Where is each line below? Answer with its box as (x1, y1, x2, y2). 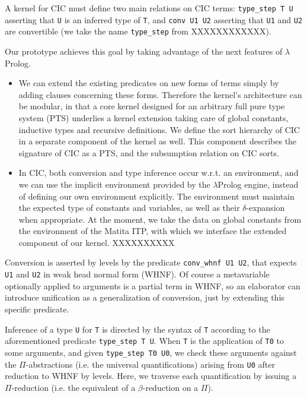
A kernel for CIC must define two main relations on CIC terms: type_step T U (5, 2, 293, 14)
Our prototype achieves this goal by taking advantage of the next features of (5, 45, 283, 57)
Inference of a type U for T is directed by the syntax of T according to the (5, 323, 270, 335)
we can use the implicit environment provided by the (18, 178, 210, 190)
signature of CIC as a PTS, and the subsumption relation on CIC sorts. (18, 146, 279, 159)
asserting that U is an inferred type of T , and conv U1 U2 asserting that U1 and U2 (5, 13, 303, 26)
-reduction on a (142, 381, 199, 393)
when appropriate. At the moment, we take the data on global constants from (18, 213, 302, 225)
